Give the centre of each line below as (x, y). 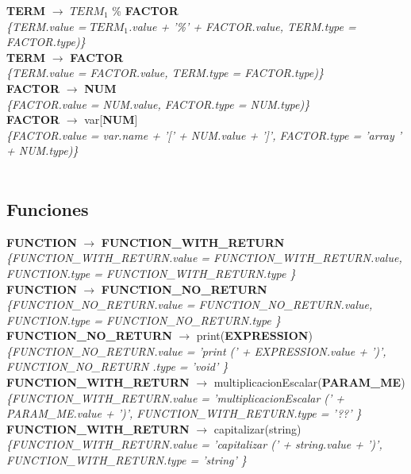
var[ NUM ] (111, 119)
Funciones (48, 208)
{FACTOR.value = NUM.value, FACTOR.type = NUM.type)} (158, 104)
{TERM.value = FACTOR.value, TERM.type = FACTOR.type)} (165, 73)
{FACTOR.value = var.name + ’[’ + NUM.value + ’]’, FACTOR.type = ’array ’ (204, 135)
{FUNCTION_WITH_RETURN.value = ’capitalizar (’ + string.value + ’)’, (194, 444)
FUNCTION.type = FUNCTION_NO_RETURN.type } (144, 320)
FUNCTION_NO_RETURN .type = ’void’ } (117, 366)
